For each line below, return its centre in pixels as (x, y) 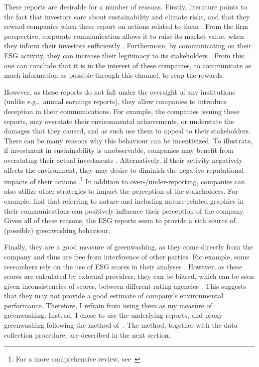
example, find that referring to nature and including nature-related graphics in (124, 200)
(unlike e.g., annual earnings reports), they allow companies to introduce (115, 101)
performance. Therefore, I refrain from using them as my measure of (108, 305)
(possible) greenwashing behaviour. (57, 230)
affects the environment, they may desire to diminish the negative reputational (124, 170)
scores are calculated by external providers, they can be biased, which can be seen (129, 276)
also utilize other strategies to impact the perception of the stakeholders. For (121, 191)
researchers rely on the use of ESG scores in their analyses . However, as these (123, 266)
